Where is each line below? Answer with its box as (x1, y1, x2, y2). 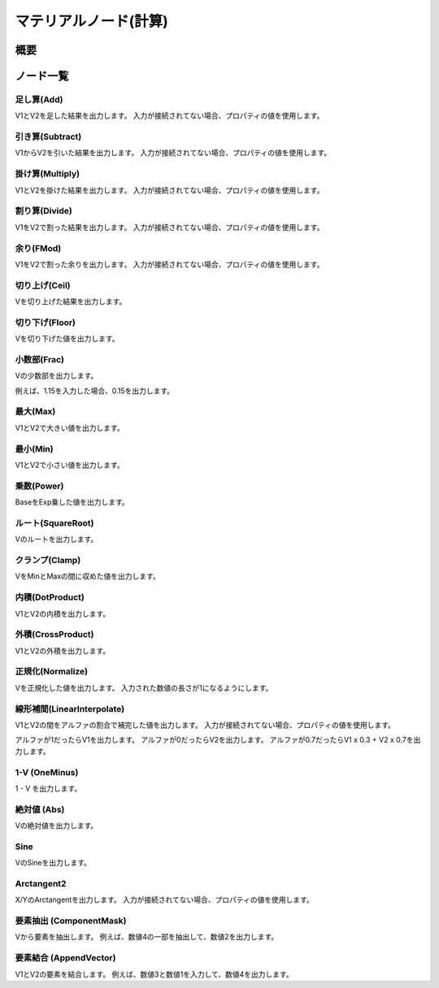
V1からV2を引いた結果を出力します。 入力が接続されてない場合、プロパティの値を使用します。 (15, 148, 332, 158)
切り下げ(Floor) (15, 317, 76, 328)
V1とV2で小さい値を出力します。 (15, 460, 125, 470)
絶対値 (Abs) (15, 804, 65, 815)
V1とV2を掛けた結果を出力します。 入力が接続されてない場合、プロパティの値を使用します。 (15, 185, 324, 195)
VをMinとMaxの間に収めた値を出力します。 (15, 571, 160, 581)
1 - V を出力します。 (15, 783, 82, 793)
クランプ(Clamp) (15, 555, 81, 566)
